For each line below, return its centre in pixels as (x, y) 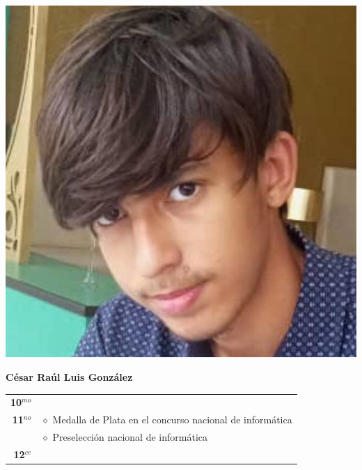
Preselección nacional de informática (130, 437)
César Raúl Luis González (69, 377)
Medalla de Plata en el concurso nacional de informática (172, 420)
